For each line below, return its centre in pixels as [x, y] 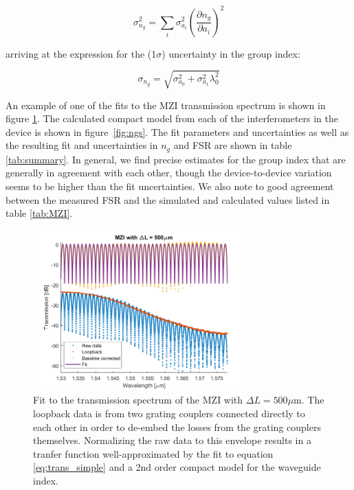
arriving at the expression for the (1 [81, 53]
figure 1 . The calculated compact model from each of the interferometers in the [172, 118]
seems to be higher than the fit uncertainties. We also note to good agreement [170, 186]
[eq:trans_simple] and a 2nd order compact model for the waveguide [177, 467]
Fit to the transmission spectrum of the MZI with [138, 400]
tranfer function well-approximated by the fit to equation [153, 453]
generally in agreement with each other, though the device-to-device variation [169, 173]
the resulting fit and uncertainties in [82, 145]
